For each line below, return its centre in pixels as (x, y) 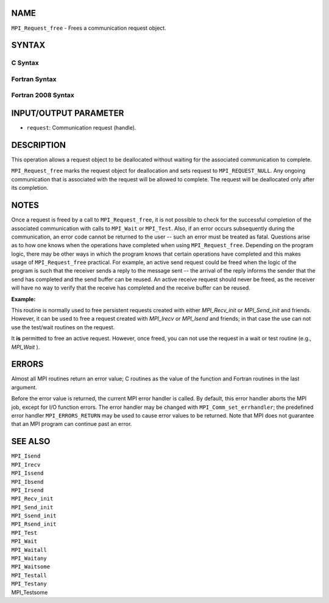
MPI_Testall (29, 575)
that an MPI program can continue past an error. (72, 424)
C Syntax (25, 63)
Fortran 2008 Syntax (43, 96)
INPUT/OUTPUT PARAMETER (68, 113)
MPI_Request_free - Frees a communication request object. (89, 28)
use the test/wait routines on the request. (63, 327)
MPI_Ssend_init (34, 516)
